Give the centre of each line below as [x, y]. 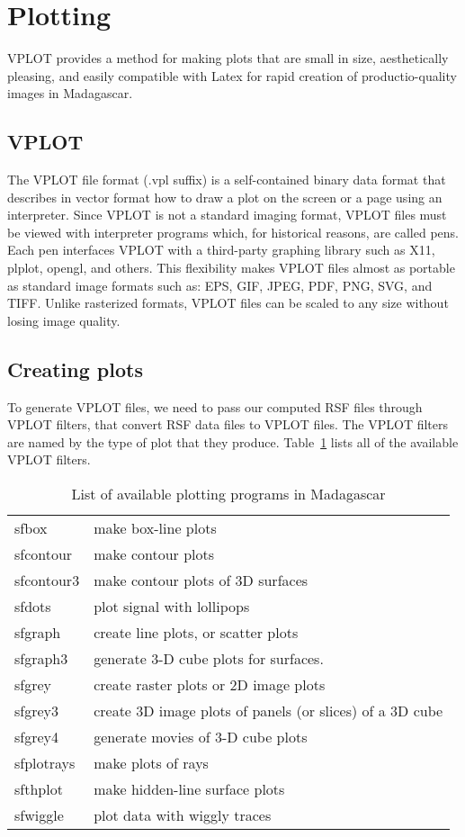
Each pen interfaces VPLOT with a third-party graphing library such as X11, [221, 250]
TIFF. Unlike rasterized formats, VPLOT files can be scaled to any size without [228, 303]
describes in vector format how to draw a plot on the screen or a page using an [225, 197]
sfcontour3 [47, 580]
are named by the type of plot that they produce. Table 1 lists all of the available [233, 441]
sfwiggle [39, 815]
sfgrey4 [37, 737]
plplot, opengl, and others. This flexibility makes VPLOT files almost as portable [231, 268]
